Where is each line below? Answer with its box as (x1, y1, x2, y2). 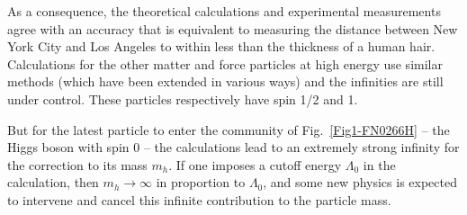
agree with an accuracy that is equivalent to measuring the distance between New (7, 19, 458, 38)
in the (363, 155, 396, 174)
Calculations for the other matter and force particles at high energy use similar (7, 54, 443, 73)
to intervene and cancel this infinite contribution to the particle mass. (7, 190, 391, 209)
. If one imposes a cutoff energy (168, 155, 342, 174)
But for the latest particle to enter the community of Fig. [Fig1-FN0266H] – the (7, 120, 450, 139)
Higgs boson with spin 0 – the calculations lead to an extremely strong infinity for (7, 138, 460, 157)
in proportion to (156, 173, 246, 192)
